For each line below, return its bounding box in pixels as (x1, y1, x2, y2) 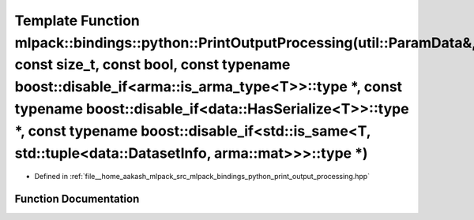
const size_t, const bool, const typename (14, 56, 291, 74)
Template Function (14, 12, 140, 29)
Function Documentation (14, 192, 140, 206)
